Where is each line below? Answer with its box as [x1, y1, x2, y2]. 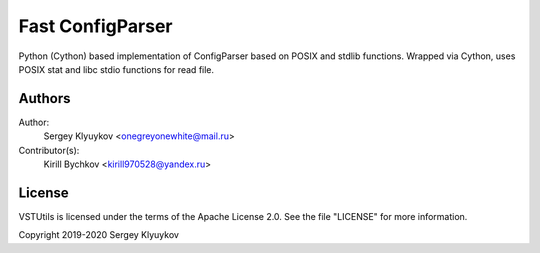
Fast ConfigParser [18, 15, 173, 37]
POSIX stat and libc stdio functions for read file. [18, 63, 215, 75]
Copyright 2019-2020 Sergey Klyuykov [18, 229, 180, 241]
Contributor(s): [18, 144, 80, 156]
